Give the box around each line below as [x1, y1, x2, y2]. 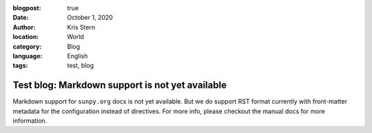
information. [12, 117, 48, 125]
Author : [12, 23, 36, 31]
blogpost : [12, 4, 41, 12]
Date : [12, 14, 29, 22]
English [67, 51, 88, 60]
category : [12, 42, 42, 51]
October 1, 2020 [67, 14, 113, 22]
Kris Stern [67, 23, 96, 31]
